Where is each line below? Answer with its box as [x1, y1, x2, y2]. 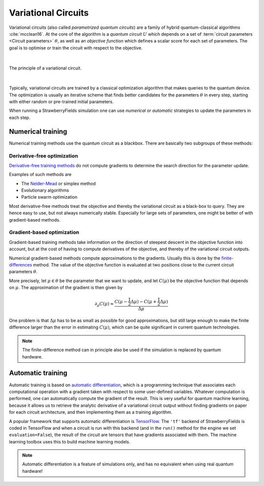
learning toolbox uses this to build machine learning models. [9, 439, 131, 444]
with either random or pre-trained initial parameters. [9, 99, 114, 105]
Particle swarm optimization [21, 194, 78, 200]
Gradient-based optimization [9, 229, 79, 236]
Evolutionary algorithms [21, 187, 69, 193]
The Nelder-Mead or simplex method [21, 180, 96, 186]
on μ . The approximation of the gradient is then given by [9, 285, 123, 290]
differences [9, 262, 32, 267]
